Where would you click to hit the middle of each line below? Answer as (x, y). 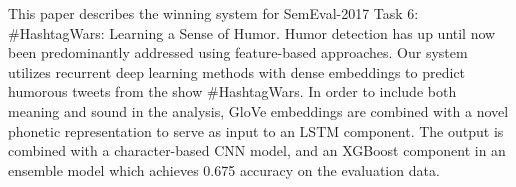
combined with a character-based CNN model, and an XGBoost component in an (257, 150)
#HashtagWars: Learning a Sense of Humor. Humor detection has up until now (252, 32)
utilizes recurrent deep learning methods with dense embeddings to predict (237, 71)
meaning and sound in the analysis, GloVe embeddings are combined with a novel (258, 110)
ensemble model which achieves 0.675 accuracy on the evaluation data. (224, 169)
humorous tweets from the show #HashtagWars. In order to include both (232, 91)
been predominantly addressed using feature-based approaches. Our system (238, 52)
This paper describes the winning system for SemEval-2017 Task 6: (213, 13)
